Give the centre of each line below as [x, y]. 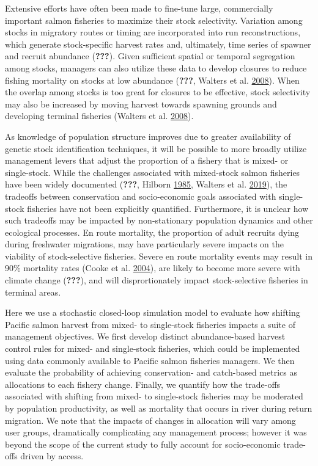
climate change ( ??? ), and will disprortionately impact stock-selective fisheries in [157, 280]
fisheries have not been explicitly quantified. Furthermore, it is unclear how [168, 208]
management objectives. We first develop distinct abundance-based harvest [145, 336]
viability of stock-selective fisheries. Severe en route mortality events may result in [159, 256]
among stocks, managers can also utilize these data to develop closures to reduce [156, 67]
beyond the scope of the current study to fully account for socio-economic [143, 444]
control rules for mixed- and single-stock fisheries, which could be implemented [153, 348]
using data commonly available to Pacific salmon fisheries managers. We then [150, 360]
